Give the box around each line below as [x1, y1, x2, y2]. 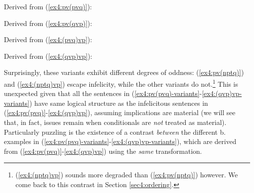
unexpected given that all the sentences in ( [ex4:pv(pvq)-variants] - [4, 88, 202, 98]
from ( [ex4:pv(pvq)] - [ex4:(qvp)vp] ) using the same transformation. [4, 145, 202, 156]
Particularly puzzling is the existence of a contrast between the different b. [4, 126, 226, 137]
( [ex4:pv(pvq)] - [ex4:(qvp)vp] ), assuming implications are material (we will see [4, 107, 235, 118]
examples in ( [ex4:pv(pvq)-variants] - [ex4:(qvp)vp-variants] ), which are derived [4, 136, 236, 146]
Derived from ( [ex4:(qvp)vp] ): [4, 50, 92, 61]
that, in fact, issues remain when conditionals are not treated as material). [4, 117, 227, 127]
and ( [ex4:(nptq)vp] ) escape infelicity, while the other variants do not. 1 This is [4, 77, 238, 89]
